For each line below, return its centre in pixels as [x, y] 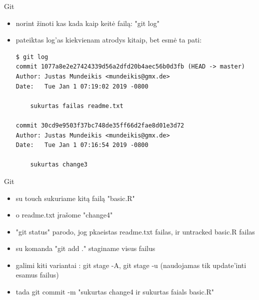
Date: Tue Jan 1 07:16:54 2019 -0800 [82, 145]
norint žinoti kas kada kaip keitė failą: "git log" [87, 23]
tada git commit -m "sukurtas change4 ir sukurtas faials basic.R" [115, 292]
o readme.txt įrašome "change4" [64, 215]
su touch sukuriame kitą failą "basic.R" [75, 198]
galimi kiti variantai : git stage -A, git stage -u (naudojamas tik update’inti [131, 265]
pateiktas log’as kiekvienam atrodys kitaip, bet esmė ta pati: [109, 40]
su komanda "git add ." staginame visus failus [85, 248]
